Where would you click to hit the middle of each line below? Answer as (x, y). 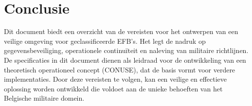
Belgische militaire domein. (44, 98)
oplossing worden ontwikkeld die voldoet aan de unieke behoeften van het (113, 88)
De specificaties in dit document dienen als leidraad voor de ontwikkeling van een (125, 60)
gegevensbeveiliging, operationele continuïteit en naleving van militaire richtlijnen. (126, 50)
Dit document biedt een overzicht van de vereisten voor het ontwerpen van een (121, 31)
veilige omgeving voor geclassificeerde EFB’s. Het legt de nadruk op (105, 41)
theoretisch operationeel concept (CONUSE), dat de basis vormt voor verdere (120, 69)
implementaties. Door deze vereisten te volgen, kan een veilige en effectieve (116, 79)
